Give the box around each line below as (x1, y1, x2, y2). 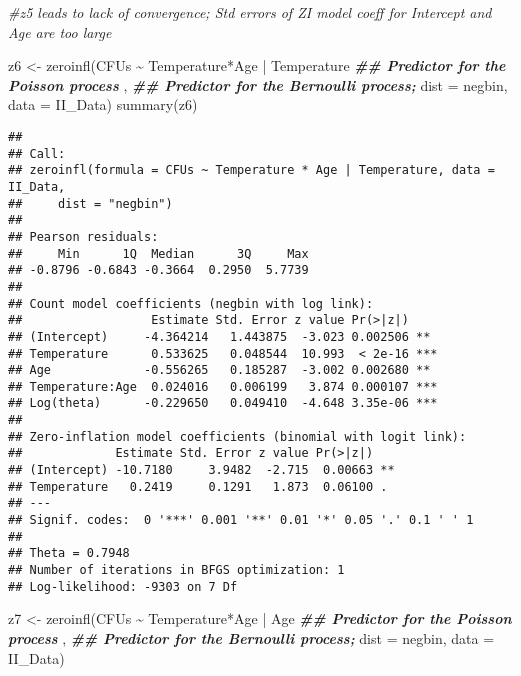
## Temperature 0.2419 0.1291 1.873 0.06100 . (8, 479, 388, 494)
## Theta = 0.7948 (8, 546, 130, 561)
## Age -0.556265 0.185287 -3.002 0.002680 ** (8, 363, 431, 378)
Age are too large (8, 21, 112, 42)
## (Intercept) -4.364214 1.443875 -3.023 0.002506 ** (8, 329, 431, 344)
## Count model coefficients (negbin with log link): (8, 296, 374, 311)
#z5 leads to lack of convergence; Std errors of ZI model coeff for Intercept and (8, 2, 492, 22)
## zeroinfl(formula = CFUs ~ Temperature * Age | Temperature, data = (8, 163, 495, 178)
